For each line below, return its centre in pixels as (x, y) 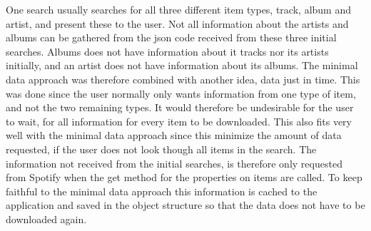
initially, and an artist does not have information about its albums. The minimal (182, 65)
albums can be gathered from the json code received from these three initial (171, 37)
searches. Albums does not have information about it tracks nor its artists (167, 51)
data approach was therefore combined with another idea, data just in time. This (183, 79)
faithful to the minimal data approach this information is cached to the (162, 191)
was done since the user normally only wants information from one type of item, (181, 93)
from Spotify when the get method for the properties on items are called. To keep (184, 177)
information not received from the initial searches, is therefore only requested (174, 163)
